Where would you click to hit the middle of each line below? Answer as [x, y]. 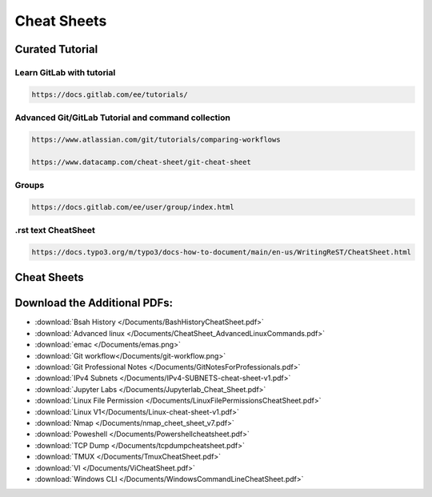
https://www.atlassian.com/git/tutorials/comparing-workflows [156, 139]
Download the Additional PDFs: [94, 303]
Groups [30, 185]
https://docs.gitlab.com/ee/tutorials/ [110, 94]
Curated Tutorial [56, 49]
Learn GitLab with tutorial [65, 72]
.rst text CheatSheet [55, 230]
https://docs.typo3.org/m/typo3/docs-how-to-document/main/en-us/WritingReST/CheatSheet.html [222, 252]
